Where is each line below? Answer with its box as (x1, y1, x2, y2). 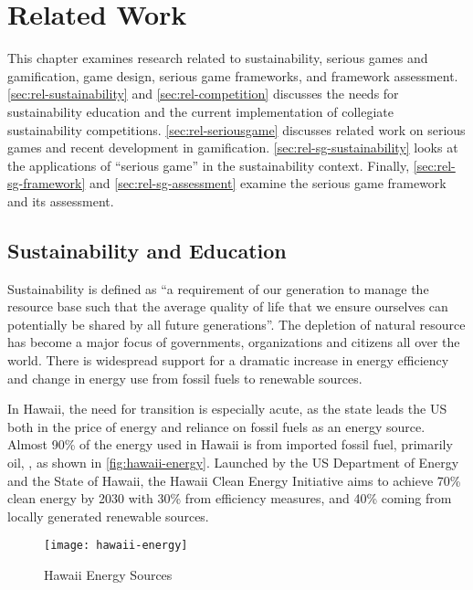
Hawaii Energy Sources (44, 565, 173, 585)
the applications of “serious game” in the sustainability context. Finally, (7, 155, 410, 174)
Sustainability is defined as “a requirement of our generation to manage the (7, 279, 429, 298)
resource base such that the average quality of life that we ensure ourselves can (7, 297, 448, 316)
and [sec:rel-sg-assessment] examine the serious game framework (89, 174, 447, 193)
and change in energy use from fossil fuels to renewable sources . (7, 368, 363, 387)
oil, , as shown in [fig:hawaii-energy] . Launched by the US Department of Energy (7, 453, 459, 472)
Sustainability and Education (7, 236, 287, 264)
